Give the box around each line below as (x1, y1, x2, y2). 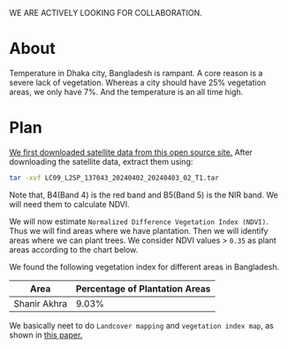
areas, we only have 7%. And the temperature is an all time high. (9, 86, 244, 97)
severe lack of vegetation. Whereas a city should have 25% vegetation (9, 77, 267, 88)
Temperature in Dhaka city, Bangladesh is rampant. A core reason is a (9, 67, 263, 78)
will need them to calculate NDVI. (9, 198, 130, 209)
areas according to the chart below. (9, 244, 139, 255)
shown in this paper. (9, 330, 83, 340)
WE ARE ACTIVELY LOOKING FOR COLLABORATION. (9, 8, 203, 18)
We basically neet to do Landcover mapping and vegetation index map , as (9, 320, 274, 330)
